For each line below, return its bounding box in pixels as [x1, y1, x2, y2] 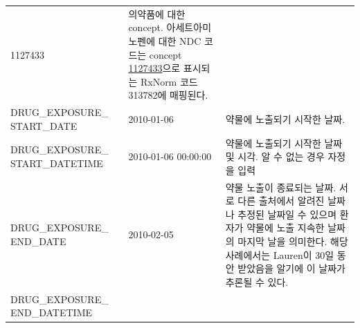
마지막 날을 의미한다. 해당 [237, 234, 348, 248]
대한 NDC [158, 33, 201, 48]
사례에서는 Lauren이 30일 [225, 247, 334, 262]
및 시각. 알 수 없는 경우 [225, 149, 325, 164]
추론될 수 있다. [225, 274, 289, 289]
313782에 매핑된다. [128, 88, 208, 102]
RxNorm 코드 [140, 74, 198, 88]
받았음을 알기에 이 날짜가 [237, 261, 345, 276]
